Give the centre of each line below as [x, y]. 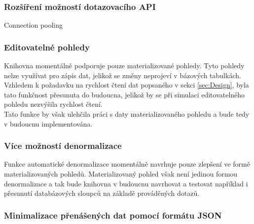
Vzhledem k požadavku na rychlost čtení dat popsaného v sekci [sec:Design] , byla [127, 85]
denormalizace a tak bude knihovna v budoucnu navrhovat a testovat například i [126, 183]
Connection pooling [34, 25]
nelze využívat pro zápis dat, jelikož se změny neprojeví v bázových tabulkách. [123, 75]
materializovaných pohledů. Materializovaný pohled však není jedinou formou [121, 174]
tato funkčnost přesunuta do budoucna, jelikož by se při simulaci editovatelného [125, 94]
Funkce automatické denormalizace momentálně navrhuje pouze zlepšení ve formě [127, 164]
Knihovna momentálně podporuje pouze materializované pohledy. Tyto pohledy [124, 66]
